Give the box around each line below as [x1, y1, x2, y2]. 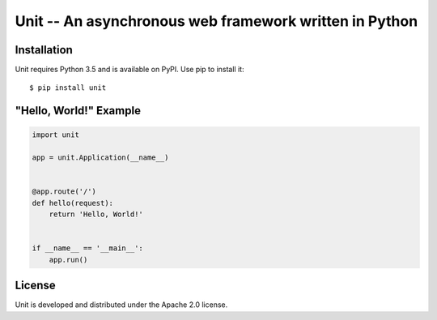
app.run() [49, 255, 88, 264]
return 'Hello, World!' [49, 210, 143, 219]
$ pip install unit [29, 83, 107, 92]
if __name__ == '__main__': [32, 244, 143, 253]
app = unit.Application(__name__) [32, 153, 169, 162]
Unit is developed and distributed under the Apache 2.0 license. [15, 300, 228, 309]
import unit [32, 130, 80, 139]
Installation [15, 43, 73, 57]
